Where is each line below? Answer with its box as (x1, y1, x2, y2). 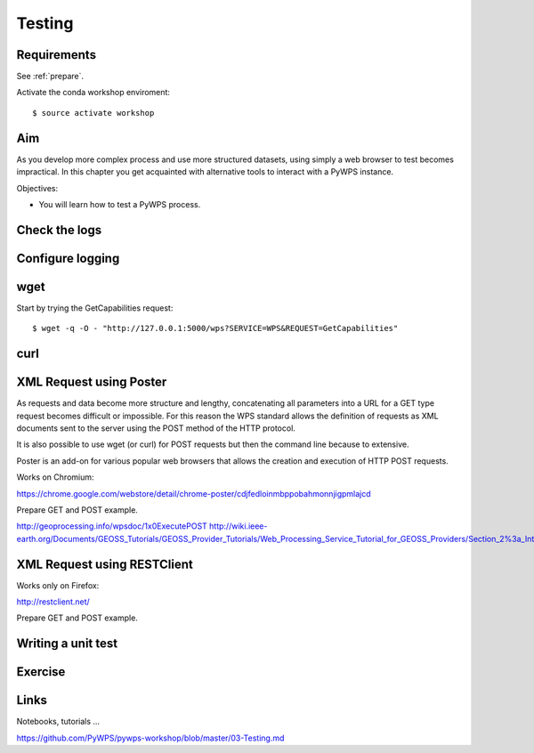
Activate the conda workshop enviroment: (16, 87, 171, 98)
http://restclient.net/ (16, 596, 91, 607)
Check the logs (16, 223, 102, 238)
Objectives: (16, 182, 58, 193)
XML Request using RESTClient (16, 556, 193, 571)
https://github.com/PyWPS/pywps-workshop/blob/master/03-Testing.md (16, 733, 285, 743)
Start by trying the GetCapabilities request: (16, 303, 174, 313)
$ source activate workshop (32, 108, 155, 117)
